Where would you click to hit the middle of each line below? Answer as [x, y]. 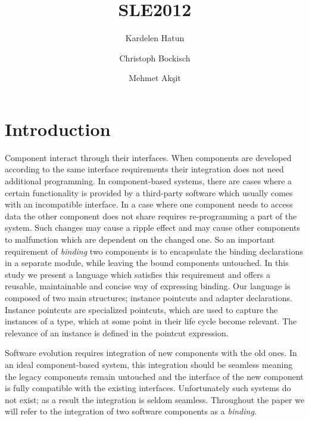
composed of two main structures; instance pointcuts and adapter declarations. [149, 297]
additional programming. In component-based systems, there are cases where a [149, 181]
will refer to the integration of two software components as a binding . [131, 411]
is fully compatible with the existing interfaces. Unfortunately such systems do [148, 388]
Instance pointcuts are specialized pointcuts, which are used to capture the [141, 309]
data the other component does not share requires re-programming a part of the [151, 216]
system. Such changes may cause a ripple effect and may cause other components [152, 227]
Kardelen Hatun [155, 38]
